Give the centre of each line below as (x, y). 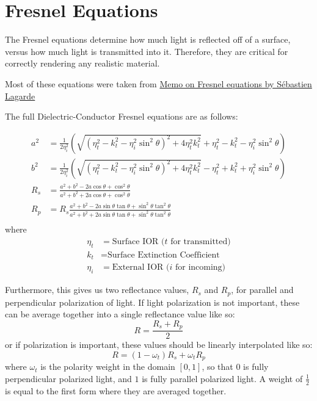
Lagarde (20, 96)
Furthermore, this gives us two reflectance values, (97, 290)
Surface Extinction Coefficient (163, 255)
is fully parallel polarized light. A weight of (222, 378)
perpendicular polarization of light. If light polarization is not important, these (152, 302)
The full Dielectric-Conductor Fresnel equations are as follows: (122, 116)
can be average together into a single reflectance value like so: (120, 314)
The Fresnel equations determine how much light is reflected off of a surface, (148, 39)
